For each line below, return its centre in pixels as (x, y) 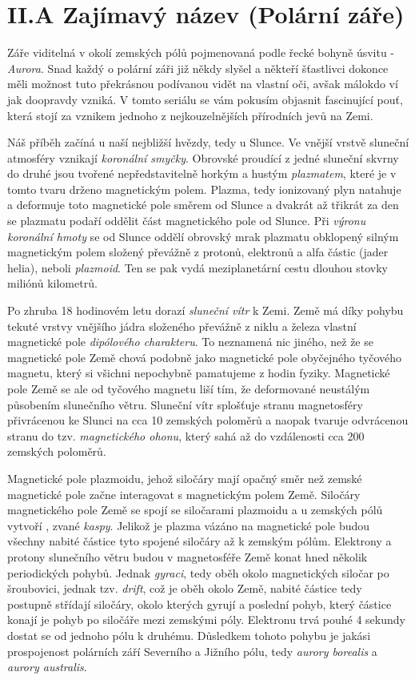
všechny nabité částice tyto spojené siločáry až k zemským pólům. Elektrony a (200, 541)
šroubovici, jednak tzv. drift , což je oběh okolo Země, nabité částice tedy (185, 588)
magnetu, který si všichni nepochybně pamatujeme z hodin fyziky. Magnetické (199, 373)
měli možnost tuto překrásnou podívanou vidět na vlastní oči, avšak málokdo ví (203, 84)
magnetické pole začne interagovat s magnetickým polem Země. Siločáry (184, 494)
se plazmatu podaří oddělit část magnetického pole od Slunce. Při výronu (187, 221)
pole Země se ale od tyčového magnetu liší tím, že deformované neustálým (189, 388)
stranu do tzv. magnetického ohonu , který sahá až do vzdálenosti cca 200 (186, 435)
